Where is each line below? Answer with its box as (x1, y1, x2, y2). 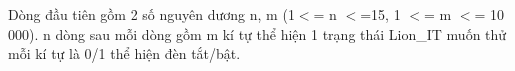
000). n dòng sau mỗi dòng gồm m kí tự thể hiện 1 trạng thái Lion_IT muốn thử (8, 23, 507, 44)
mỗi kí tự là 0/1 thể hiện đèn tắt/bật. (8, 43, 241, 64)
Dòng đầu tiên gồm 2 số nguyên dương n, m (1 (8, 4, 295, 24)
